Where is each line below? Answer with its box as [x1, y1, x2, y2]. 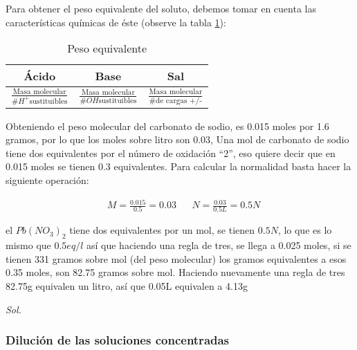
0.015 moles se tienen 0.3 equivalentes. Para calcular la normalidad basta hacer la [6, 159, 351, 174]
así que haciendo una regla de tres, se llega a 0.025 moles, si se [86, 238, 351, 252]
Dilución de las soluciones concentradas [6, 331, 230, 349]
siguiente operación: [6, 173, 89, 187]
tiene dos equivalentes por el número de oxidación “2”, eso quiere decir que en [6, 145, 336, 160]
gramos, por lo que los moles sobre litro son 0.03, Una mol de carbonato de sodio [6, 132, 349, 147]
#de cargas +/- [149, 96, 203, 104]
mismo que [6, 238, 51, 252]
